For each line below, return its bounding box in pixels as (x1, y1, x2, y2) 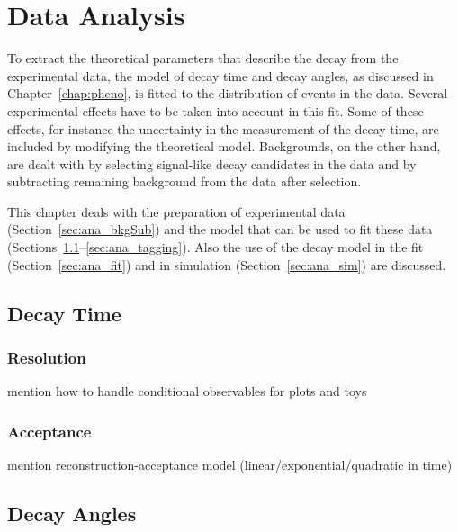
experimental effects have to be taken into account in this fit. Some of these (7, 101, 424, 120)
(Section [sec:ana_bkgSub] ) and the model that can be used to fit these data (7, 220, 433, 239)
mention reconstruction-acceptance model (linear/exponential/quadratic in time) (7, 455, 453, 474)
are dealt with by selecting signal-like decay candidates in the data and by (7, 154, 417, 173)
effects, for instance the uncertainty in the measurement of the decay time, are (7, 119, 439, 138)
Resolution (7, 346, 86, 368)
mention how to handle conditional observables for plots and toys (7, 382, 367, 401)
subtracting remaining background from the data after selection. (7, 172, 362, 191)
